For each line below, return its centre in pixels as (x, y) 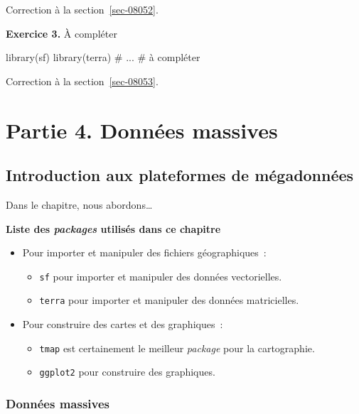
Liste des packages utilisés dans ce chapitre (113, 228)
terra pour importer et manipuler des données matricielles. (169, 300)
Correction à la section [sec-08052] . (82, 9)
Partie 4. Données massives (142, 130)
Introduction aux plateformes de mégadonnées (180, 175)
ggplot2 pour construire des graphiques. (127, 372)
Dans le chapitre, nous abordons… (79, 204)
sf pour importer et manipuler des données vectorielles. (161, 276)
